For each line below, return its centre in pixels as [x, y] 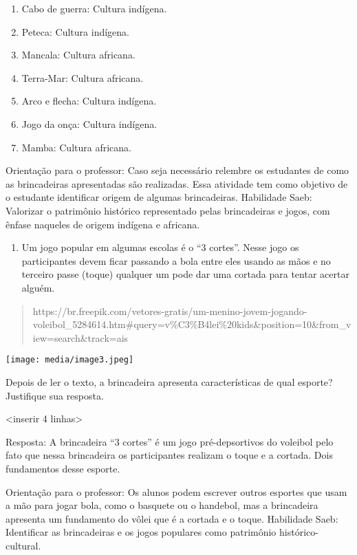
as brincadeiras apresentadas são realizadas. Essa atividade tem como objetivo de [177, 183]
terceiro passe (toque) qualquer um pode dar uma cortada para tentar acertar [185, 274]
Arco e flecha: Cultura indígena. [89, 101]
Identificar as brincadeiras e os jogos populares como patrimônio [141, 532]
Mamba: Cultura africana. [76, 147]
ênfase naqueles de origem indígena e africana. [103, 224]
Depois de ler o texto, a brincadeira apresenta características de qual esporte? [169, 381]
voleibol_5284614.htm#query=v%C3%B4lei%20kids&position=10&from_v [192, 324]
